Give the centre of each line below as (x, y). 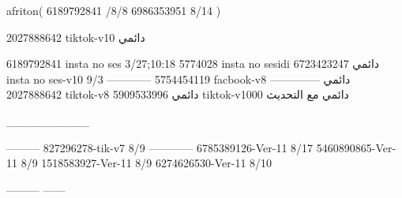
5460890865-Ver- (356, 147)
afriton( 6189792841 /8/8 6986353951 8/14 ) (114, 10)
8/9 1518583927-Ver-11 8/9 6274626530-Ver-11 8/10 (147, 163)
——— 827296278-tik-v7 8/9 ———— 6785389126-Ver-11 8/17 (160, 147)
